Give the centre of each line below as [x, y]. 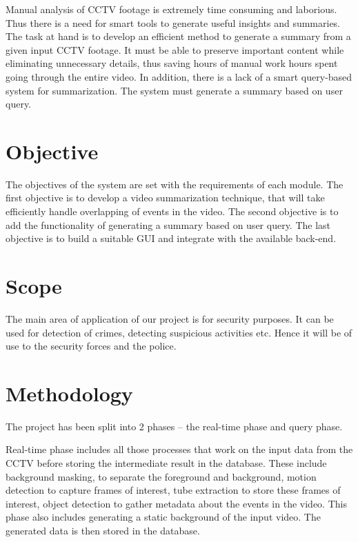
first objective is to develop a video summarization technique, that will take [165, 198]
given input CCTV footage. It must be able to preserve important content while [175, 49]
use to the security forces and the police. [91, 346]
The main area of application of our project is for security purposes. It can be [170, 318]
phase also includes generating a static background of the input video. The [163, 517]
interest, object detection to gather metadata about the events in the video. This [176, 503]
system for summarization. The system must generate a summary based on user [174, 90]
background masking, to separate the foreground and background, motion [161, 476]
